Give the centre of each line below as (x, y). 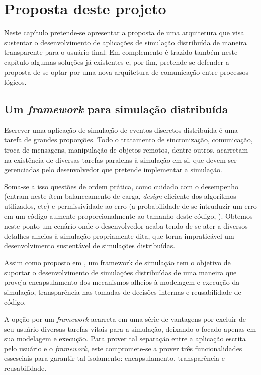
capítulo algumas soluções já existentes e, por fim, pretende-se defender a (117, 62)
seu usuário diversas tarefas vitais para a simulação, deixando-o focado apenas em (130, 328)
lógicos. (15, 82)
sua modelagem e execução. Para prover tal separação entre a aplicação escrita (125, 339)
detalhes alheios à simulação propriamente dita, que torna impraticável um (119, 235)
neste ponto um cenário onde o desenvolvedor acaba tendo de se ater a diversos (126, 226)
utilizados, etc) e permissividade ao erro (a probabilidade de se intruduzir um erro (130, 206)
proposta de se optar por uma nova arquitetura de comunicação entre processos (126, 72)
